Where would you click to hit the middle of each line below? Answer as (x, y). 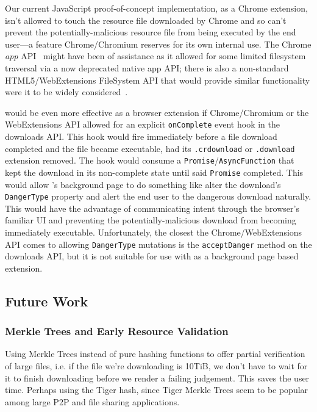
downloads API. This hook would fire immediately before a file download (141, 136)
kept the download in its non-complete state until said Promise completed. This (154, 172)
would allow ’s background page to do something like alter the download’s (143, 184)
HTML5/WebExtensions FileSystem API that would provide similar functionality (158, 80)
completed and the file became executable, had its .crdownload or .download (150, 148)
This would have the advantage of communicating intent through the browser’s (152, 208)
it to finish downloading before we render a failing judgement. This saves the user (157, 378)
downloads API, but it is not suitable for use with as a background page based (152, 256)
